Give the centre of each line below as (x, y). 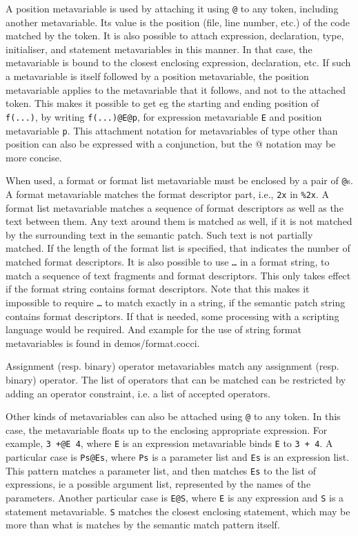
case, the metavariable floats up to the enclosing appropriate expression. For (167, 429)
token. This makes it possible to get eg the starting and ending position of (162, 103)
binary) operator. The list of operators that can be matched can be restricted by (176, 379)
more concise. (34, 157)
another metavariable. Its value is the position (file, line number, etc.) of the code (178, 22)
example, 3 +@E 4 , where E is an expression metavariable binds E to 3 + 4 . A (169, 443)
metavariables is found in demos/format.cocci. (103, 343)
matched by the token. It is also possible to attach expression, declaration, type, (175, 36)
